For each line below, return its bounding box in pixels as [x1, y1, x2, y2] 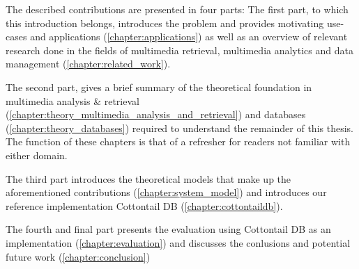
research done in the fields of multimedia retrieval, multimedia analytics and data [6, 42, 353, 57]
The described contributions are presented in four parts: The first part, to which [6, 2, 349, 16]
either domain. [6, 147, 68, 162]
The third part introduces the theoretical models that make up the [6, 171, 291, 186]
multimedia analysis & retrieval [6, 93, 139, 108]
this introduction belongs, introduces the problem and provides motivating [6, 15, 324, 30]
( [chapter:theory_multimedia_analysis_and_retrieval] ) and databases [6, 107, 306, 122]
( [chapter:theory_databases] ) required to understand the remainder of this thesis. [6, 120, 353, 135]
